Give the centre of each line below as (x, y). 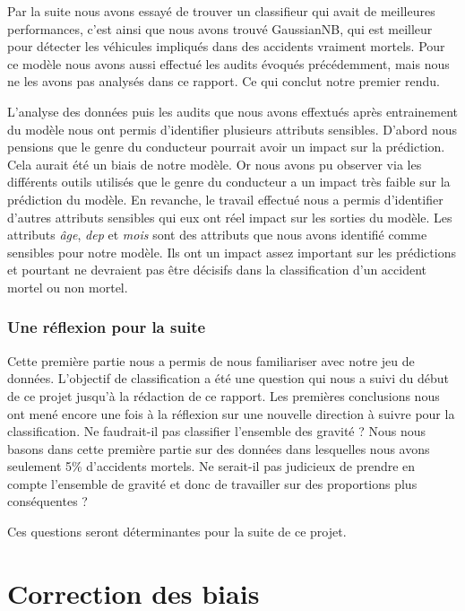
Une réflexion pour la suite (107, 327)
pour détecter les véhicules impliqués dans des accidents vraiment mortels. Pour (226, 46)
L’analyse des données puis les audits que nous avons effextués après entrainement (233, 111)
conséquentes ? (47, 501)
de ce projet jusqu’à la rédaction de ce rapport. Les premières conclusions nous (224, 395)
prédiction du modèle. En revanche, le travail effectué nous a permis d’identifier (225, 199)
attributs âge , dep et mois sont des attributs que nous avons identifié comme (217, 235)
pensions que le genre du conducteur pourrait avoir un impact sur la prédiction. (226, 147)
